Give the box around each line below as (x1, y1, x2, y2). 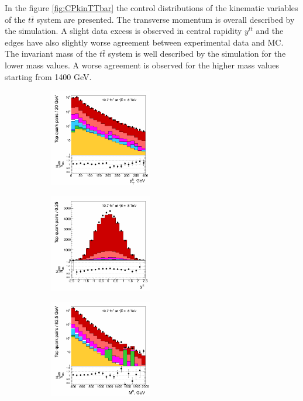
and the (256, 25, 284, 37)
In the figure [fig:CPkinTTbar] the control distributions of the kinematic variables (5, 2, 298, 13)
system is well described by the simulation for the (108, 47, 286, 60)
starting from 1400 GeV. (5, 70, 92, 82)
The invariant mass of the (5, 47, 97, 60)
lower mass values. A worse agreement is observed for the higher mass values (5, 58, 280, 71)
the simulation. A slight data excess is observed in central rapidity (5, 25, 242, 37)
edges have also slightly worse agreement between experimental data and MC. (5, 36, 284, 48)
